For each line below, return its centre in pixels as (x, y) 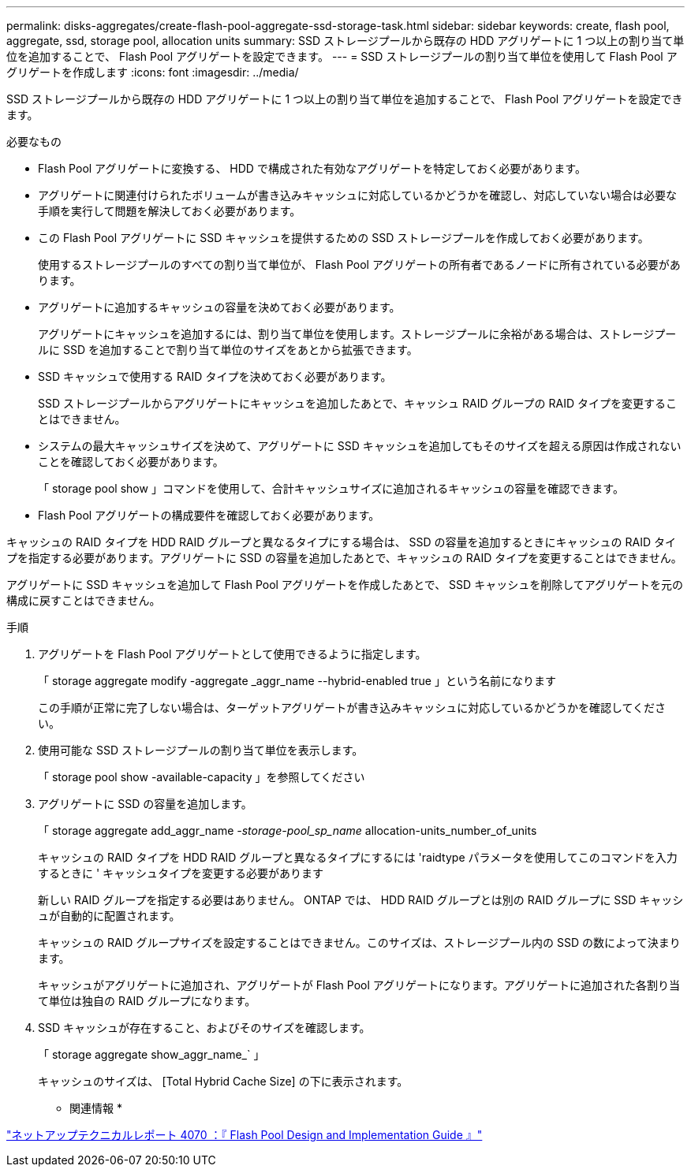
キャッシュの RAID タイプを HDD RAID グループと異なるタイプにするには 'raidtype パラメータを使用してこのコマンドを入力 (358, 857)
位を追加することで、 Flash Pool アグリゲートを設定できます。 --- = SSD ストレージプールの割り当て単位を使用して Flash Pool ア (342, 56)
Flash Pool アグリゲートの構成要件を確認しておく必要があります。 (209, 515)
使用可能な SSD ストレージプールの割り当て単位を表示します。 (201, 750)
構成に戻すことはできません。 (84, 600)
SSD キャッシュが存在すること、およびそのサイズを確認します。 (204, 1028)
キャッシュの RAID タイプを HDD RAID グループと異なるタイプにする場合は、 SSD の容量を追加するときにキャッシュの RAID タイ (342, 542)
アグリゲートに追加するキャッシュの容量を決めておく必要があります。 (219, 307)
